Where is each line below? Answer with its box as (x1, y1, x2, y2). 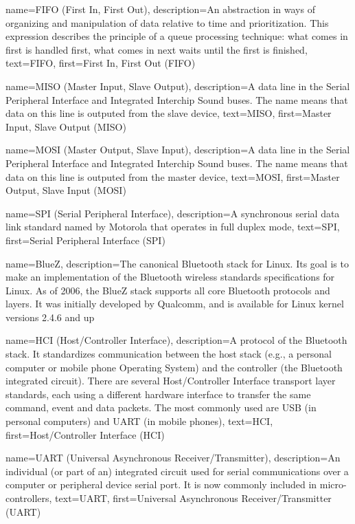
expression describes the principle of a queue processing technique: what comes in (5, 29, 348, 43)
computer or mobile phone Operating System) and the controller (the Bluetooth (5, 360, 343, 374)
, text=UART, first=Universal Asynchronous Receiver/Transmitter (49, 491, 332, 505)
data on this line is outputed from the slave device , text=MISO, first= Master (5, 106, 332, 120)
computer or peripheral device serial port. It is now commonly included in (5, 477, 317, 492)
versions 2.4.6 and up (5, 309, 95, 324)
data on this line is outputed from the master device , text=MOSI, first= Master (5, 169, 340, 184)
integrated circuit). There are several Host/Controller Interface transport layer (5, 373, 336, 388)
